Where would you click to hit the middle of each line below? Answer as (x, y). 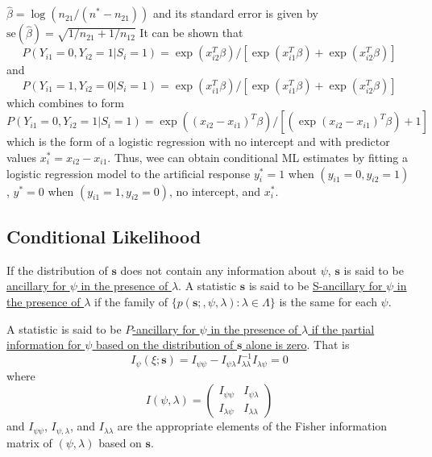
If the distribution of (57, 270)
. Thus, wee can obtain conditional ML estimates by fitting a (258, 157)
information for (44, 345)
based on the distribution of (165, 345)
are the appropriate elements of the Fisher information (252, 426)
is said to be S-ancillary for (316, 286)
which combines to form (65, 102)
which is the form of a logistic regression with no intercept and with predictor (198, 141)
